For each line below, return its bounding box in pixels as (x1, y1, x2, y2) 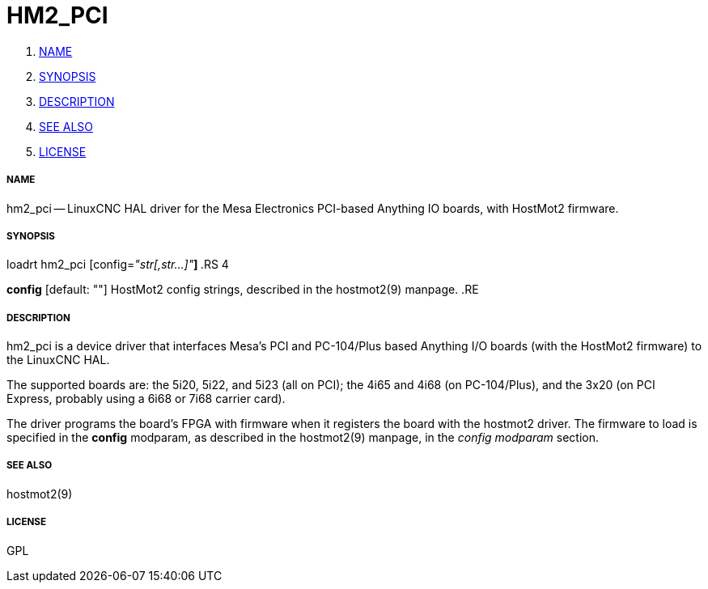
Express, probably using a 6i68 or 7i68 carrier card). (6, 392, 286, 406)
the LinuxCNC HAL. (6, 353, 110, 367)
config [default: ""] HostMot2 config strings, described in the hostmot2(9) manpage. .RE (6, 282, 479, 297)
